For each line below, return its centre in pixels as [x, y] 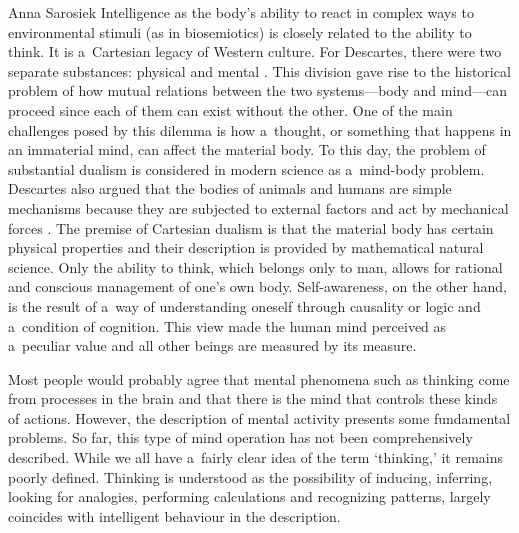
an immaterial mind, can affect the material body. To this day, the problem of [247, 149]
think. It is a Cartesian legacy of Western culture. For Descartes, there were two [255, 51]
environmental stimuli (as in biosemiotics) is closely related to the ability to [240, 31]
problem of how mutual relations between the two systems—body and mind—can [257, 90]
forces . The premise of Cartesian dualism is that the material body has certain [251, 227]
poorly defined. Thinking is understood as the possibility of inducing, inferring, [250, 476]
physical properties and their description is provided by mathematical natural [246, 247]
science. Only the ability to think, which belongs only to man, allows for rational [255, 266]
